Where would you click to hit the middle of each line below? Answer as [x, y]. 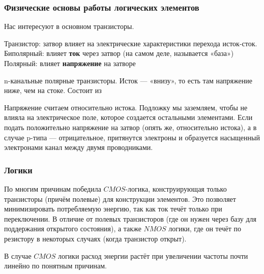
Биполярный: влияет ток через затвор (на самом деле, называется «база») [119, 53]
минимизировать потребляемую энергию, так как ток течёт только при [113, 209]
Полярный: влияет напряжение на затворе [70, 63]
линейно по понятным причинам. [55, 266]
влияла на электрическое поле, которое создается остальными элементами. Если [128, 117]
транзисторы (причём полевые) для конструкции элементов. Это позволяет [120, 199]
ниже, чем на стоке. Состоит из [53, 90]
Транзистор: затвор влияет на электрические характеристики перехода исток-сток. [131, 43]
